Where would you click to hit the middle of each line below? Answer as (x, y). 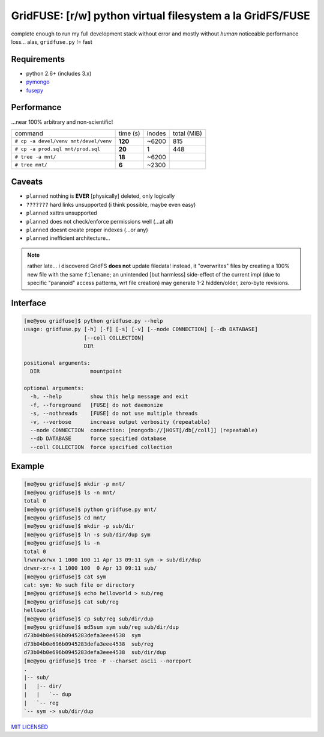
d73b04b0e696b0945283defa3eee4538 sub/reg (89, 644)
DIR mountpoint (76, 372)
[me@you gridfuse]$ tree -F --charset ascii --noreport (108, 661)
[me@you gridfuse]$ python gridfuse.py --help (93, 321)
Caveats (27, 182)
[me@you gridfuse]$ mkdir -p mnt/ (74, 484)
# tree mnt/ (31, 165)
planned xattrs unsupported (61, 213)
